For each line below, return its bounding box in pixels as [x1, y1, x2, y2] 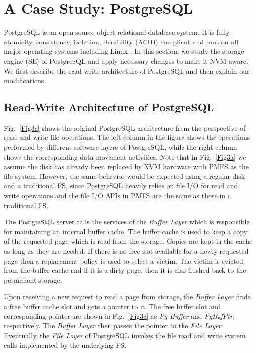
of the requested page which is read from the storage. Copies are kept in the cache [4, 236, 253, 246]
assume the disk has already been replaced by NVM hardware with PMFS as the [4, 161, 249, 172]
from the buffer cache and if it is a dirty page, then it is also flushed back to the [4, 265, 246, 275]
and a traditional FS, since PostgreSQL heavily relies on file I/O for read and [4, 180, 238, 191]
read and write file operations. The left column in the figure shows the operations [4, 132, 250, 142]
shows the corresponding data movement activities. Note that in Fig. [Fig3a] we [4, 151, 246, 162]
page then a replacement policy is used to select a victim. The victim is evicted [4, 255, 243, 265]
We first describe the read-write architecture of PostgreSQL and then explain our [4, 65, 250, 76]
